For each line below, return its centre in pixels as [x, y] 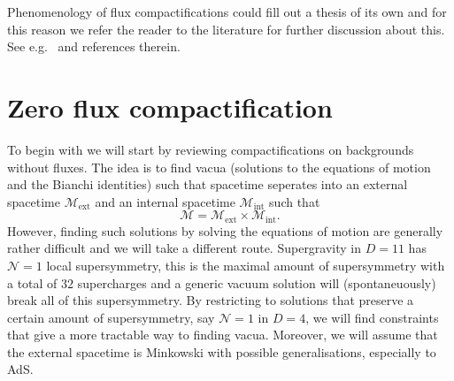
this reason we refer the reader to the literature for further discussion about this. [226, 29]
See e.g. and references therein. [94, 46]
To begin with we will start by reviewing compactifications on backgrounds [211, 149]
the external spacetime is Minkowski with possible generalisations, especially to [222, 351]
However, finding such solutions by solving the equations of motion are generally [225, 230]
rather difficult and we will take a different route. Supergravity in [185, 248]
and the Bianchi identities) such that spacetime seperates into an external [208, 184]
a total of [32, 282]
